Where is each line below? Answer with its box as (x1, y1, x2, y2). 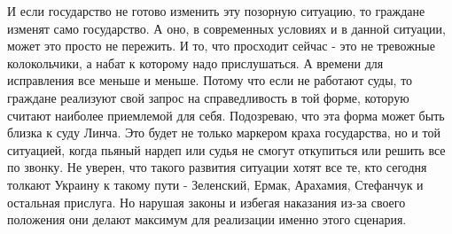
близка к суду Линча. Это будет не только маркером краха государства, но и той (7, 123, 440, 142)
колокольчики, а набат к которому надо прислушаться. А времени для (7, 53, 384, 72)
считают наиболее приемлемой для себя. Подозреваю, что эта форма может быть (7, 105, 445, 124)
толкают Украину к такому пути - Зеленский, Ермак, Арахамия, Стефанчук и (7, 175, 424, 193)
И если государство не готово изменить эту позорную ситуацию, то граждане (7, 2, 425, 19)
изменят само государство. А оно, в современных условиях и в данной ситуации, (7, 19, 446, 37)
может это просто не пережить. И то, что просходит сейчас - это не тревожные (7, 36, 435, 55)
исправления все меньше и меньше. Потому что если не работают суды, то (7, 71, 413, 90)
